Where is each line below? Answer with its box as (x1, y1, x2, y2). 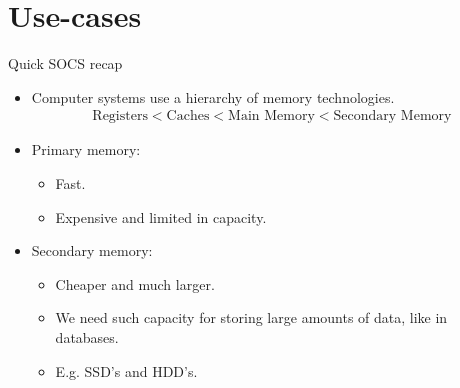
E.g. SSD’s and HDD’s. (55, 360, 198, 381)
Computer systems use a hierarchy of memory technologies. (31, 86, 395, 107)
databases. (55, 326, 119, 347)
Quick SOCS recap (8, 53, 123, 74)
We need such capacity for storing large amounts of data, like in (55, 307, 448, 328)
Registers (92, 109, 148, 124)
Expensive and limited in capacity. (55, 206, 267, 227)
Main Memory (228, 109, 315, 124)
